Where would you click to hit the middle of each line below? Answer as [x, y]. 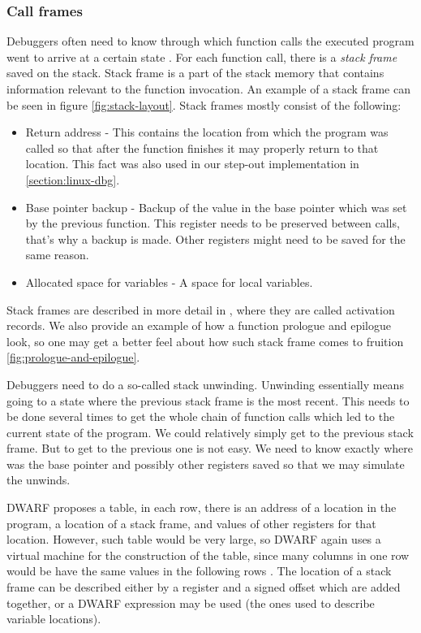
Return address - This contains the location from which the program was [207, 132]
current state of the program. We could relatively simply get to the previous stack [210, 432]
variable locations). [54, 619]
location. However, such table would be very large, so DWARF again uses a [194, 539]
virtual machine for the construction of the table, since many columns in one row [208, 555]
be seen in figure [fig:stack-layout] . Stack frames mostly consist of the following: [204, 104]
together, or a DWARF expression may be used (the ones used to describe [191, 603]
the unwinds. [39, 480]
